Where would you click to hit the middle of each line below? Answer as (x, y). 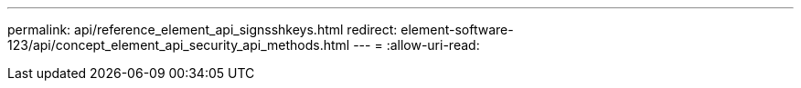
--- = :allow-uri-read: (417, 45)
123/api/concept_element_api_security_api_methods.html (179, 45)
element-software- (457, 29)
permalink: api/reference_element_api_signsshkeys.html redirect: (203, 29)
